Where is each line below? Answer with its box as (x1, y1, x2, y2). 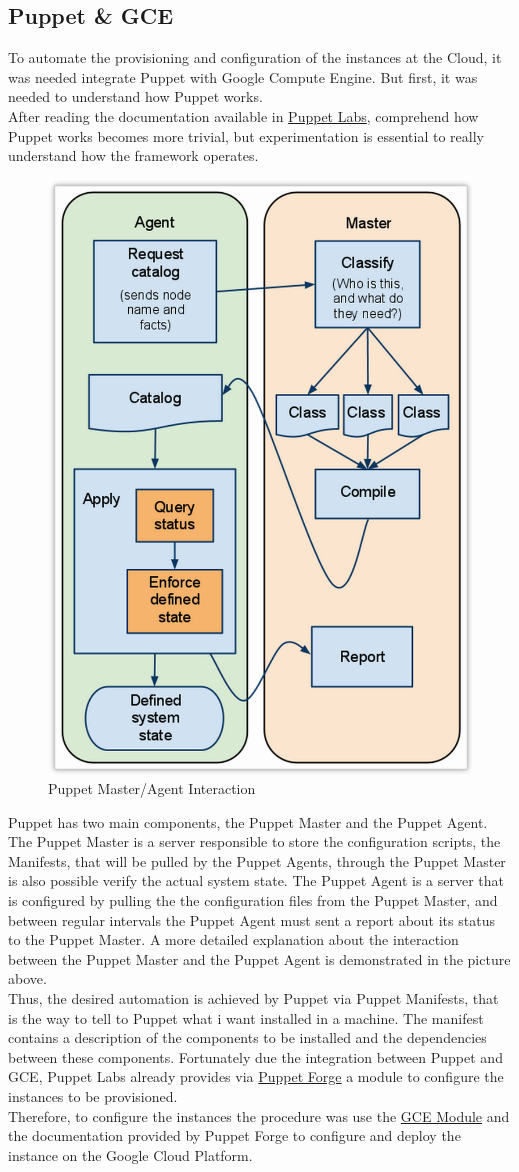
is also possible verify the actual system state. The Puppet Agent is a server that (8, 870, 505, 891)
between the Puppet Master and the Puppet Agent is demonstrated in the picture (8, 948, 511, 969)
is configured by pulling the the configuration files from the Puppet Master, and (8, 890, 498, 911)
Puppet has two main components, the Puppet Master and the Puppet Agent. (8, 811, 488, 832)
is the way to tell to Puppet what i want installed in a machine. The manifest (8, 1007, 484, 1028)
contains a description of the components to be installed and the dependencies (8, 1027, 487, 1048)
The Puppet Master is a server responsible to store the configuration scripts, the (8, 831, 501, 852)
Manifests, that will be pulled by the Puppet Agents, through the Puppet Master (8, 850, 506, 871)
